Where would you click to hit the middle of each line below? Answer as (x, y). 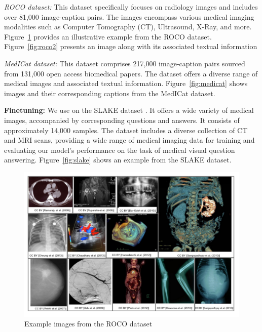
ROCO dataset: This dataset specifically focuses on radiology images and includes (131, 7)
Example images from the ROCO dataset (88, 324)
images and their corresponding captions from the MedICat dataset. (110, 93)
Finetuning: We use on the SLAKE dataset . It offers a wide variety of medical (129, 110)
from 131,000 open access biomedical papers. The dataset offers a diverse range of (131, 73)
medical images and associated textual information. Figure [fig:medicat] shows (126, 83)
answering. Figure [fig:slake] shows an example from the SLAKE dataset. (118, 160)
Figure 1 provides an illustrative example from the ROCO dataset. (108, 36)
